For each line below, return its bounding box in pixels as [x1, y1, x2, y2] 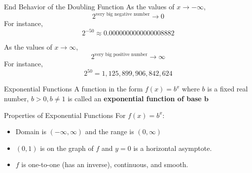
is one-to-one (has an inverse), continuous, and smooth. [21, 159, 188, 170]
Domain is [15, 126, 46, 137]
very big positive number [94, 52, 147, 57]
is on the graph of [40, 143, 94, 153]
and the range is [85, 126, 134, 137]
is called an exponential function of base [68, 93, 202, 103]
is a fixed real [207, 84, 248, 94]
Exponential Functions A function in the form [4, 84, 143, 94]
